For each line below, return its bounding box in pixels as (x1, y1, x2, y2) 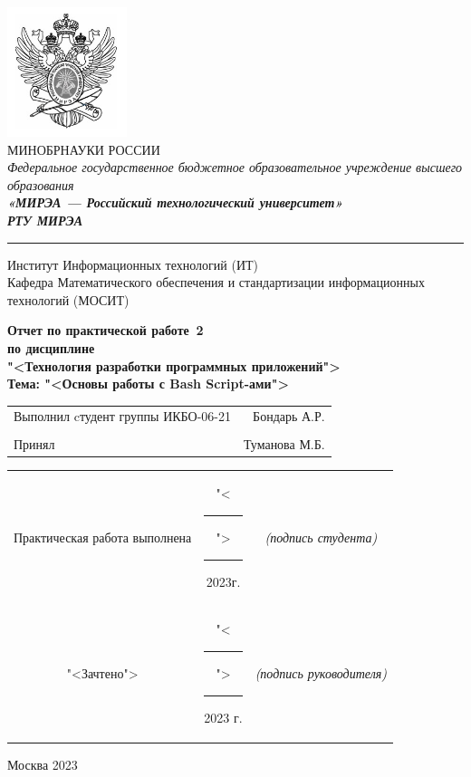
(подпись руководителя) (255, 664, 387, 683)
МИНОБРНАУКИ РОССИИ (7, 139, 160, 158)
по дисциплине (7, 338, 95, 357)
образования (7, 175, 74, 194)
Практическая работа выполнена (14, 528, 192, 546)
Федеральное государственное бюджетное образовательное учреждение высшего (7, 158, 463, 177)
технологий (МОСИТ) (7, 290, 130, 309)
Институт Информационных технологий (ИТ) (7, 254, 259, 273)
